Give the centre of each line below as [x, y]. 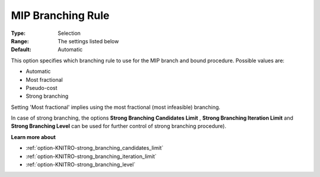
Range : [20, 41]
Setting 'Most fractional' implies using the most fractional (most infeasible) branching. [116, 107]
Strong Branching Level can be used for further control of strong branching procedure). [119, 126]
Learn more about [33, 137]
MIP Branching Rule [60, 15]
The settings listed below [88, 41]
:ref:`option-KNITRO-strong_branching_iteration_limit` [91, 156]
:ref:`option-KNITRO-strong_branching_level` [81, 165]
